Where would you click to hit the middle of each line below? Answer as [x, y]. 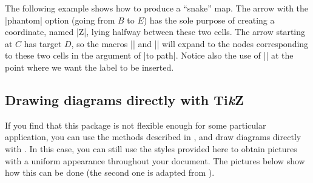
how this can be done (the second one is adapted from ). [110, 172]
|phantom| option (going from [60, 20]
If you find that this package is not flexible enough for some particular [136, 125]
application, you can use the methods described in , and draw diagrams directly [153, 137]
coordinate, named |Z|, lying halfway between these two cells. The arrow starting [155, 32]
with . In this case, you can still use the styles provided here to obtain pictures [151, 148]
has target [43, 43]
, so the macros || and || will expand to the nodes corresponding [190, 43]
